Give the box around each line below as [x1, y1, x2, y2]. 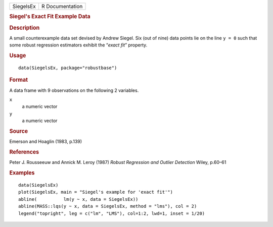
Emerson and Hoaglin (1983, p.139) [9, 139, 82, 145]
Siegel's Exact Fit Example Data [9, 13, 90, 20]
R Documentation [41, 3, 83, 10]
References [9, 149, 39, 156]
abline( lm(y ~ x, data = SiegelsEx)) [18, 196, 139, 202]
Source [9, 128, 28, 135]
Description [9, 24, 40, 31]
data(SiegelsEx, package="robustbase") [18, 65, 117, 71]
